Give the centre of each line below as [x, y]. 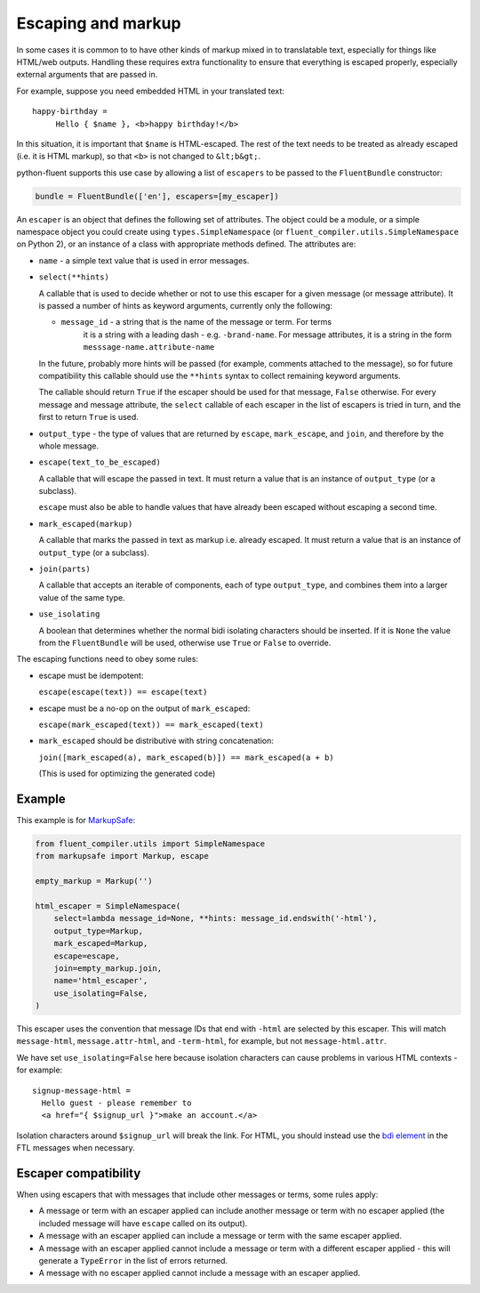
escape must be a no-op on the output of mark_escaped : [144, 708]
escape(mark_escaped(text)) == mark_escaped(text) [151, 724]
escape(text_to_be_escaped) [100, 462]
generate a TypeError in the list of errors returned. [133, 1261]
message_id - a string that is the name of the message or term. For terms [196, 322]
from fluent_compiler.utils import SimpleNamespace [150, 844]
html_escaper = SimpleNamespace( [108, 906]
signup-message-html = [82, 1091]
